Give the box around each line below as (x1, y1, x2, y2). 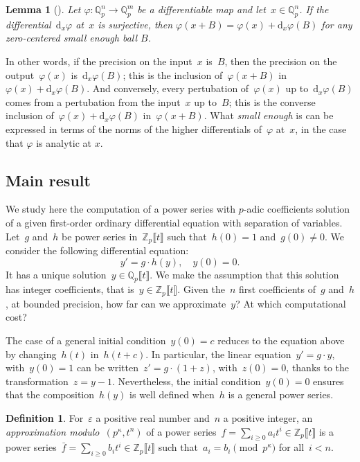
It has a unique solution (6, 267, 107, 281)
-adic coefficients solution (243, 202, 350, 216)
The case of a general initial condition (6, 333, 166, 348)
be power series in (62, 229, 138, 243)
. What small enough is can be (204, 108, 334, 123)
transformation (6, 373, 69, 388)
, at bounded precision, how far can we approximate (6, 296, 226, 310)
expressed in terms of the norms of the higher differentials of (6, 121, 262, 136)
